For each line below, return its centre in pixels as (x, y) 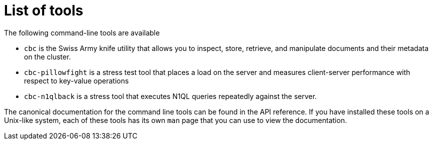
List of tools (44, 10)
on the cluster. (47, 56)
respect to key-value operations (76, 80)
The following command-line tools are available (82, 32)
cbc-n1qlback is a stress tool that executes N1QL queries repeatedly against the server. (170, 96)
